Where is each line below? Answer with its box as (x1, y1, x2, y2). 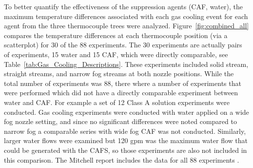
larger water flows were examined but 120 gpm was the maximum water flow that (4, 135, 248, 146)
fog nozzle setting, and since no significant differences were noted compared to (4, 116, 237, 126)
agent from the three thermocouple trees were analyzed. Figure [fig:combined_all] (4, 21, 249, 31)
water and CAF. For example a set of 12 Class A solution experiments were (4, 97, 230, 107)
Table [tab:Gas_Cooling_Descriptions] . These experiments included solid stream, (4, 59, 249, 69)
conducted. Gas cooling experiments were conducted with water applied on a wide (4, 106, 249, 117)
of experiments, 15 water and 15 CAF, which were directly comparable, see (4, 49, 228, 59)
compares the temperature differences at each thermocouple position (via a (4, 30, 228, 40)
